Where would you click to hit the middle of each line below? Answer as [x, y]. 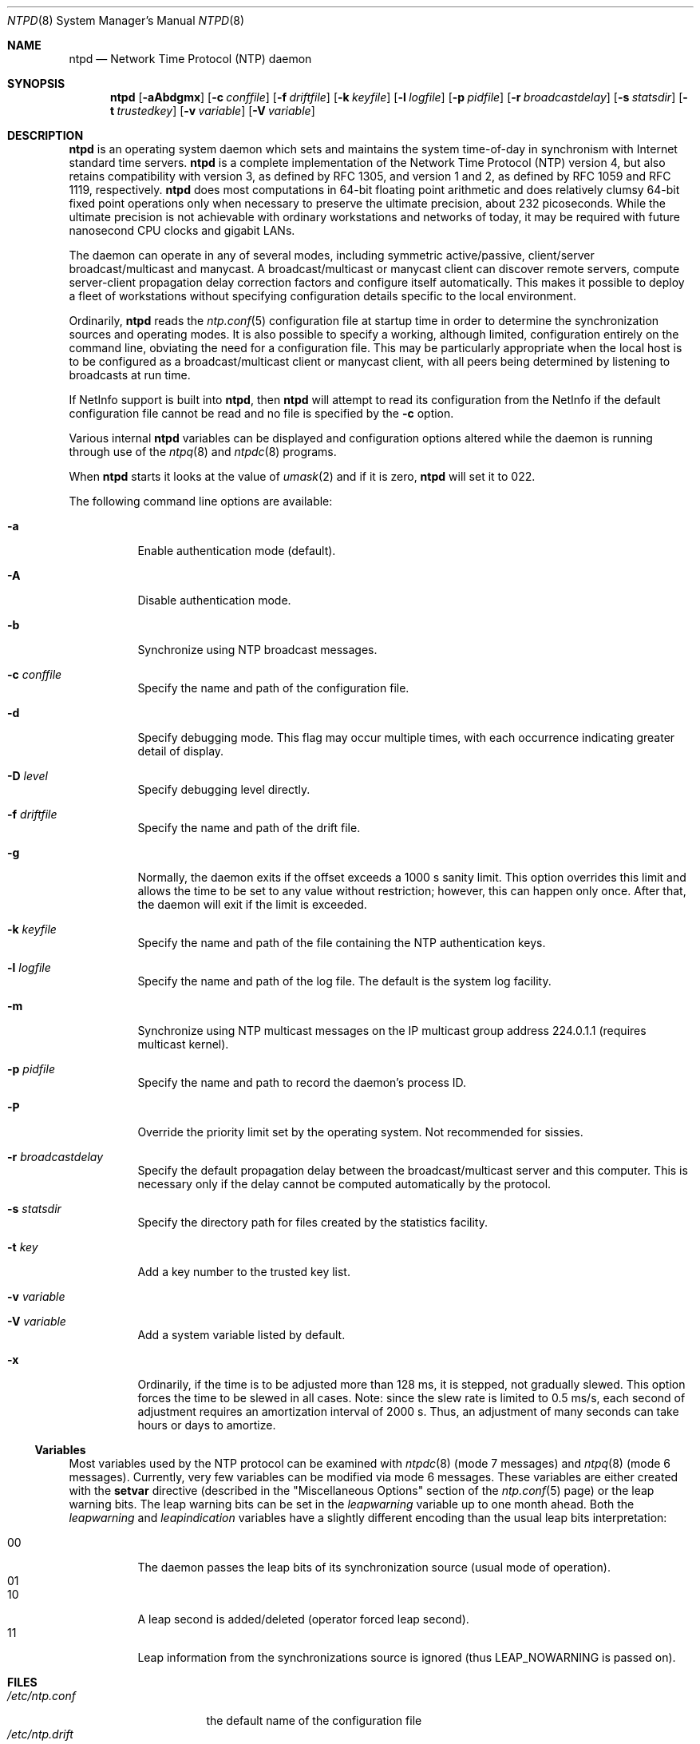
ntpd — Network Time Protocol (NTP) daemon [190, 59]
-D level [28, 776]
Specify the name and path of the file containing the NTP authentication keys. [342, 943]
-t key [23, 1247]
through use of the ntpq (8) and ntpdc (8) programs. [203, 452]
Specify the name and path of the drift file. [249, 828]
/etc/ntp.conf [42, 1696]
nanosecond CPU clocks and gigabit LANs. [182, 230]
